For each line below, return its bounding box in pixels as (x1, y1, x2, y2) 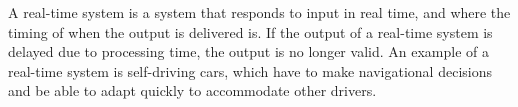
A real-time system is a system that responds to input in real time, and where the (8, 2, 511, 22)
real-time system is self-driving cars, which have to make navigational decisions (8, 60, 492, 81)
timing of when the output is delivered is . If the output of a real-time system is (8, 21, 493, 42)
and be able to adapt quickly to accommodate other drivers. (8, 80, 377, 101)
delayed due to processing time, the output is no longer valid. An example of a (8, 41, 489, 62)
